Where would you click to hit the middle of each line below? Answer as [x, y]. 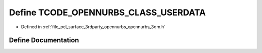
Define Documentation [44, 40]
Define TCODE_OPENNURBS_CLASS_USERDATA [107, 12]
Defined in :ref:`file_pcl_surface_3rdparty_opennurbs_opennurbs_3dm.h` [93, 27]
